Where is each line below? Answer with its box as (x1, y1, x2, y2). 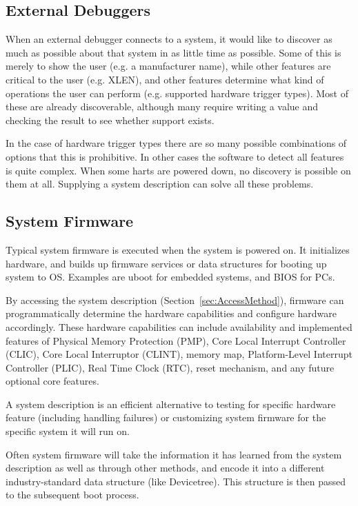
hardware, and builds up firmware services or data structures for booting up (6, 256, 327, 270)
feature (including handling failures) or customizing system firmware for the (6, 410, 326, 425)
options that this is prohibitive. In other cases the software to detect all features (6, 149, 344, 163)
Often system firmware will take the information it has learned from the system (6, 447, 342, 461)
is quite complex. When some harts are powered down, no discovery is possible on (6, 163, 351, 177)
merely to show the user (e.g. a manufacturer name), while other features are (6, 59, 331, 73)
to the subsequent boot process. (6, 487, 139, 502)
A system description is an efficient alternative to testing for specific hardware (6, 396, 336, 411)
